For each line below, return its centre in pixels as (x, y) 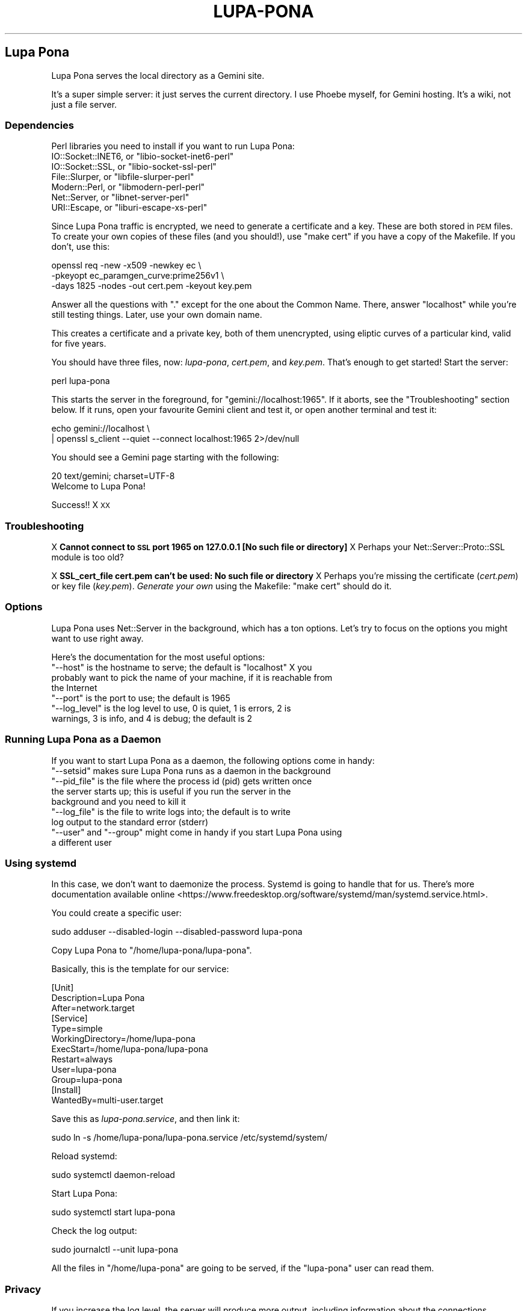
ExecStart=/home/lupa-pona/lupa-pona (130, 1049)
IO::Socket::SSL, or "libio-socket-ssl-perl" (134, 167)
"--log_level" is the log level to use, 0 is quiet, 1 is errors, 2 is (171, 708)
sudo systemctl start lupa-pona (113, 1212)
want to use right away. (97, 638)
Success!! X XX (81, 505)
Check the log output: (94, 1231)
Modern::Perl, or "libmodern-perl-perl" (128, 187)
